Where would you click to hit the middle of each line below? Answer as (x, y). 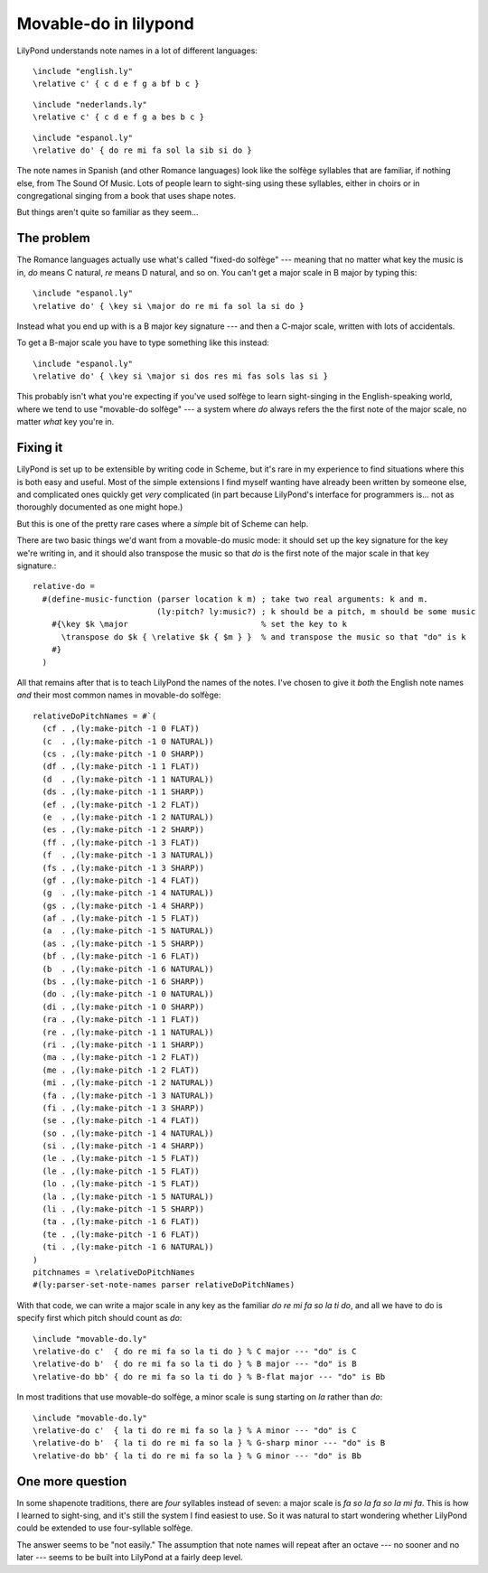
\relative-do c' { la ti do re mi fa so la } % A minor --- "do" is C (195, 1430)
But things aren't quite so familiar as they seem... (108, 212)
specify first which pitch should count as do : (99, 1318)
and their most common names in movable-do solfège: (119, 695)
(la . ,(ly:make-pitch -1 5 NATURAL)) (128, 1196)
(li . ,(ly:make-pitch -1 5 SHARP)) (123, 1209)
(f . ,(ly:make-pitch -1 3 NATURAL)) (128, 855)
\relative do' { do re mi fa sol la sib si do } (142, 150)
